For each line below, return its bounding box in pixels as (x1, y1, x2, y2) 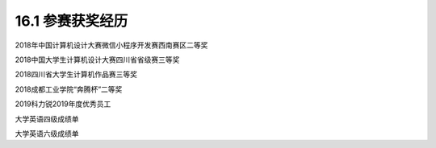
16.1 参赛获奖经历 (15, 12, 128, 30)
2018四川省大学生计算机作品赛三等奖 (15, 69, 137, 80)
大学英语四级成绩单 (15, 113, 79, 124)
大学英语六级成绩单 (15, 129, 79, 138)
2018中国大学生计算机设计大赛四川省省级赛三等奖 (15, 55, 180, 64)
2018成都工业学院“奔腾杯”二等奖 (15, 84, 123, 94)
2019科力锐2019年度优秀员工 (15, 99, 111, 109)
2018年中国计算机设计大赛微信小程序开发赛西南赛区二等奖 (15, 40, 208, 50)
